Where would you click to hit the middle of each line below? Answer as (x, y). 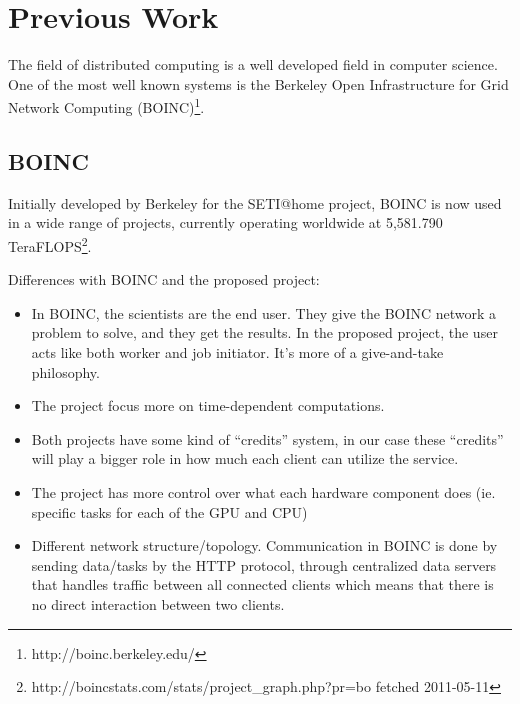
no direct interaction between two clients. (158, 603)
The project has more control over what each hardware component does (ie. (263, 491)
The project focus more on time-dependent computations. (208, 405)
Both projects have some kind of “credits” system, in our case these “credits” (267, 438)
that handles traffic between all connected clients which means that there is (262, 584)
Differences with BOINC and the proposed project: (164, 279)
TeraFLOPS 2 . (50, 244)
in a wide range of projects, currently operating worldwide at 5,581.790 (225, 222)
